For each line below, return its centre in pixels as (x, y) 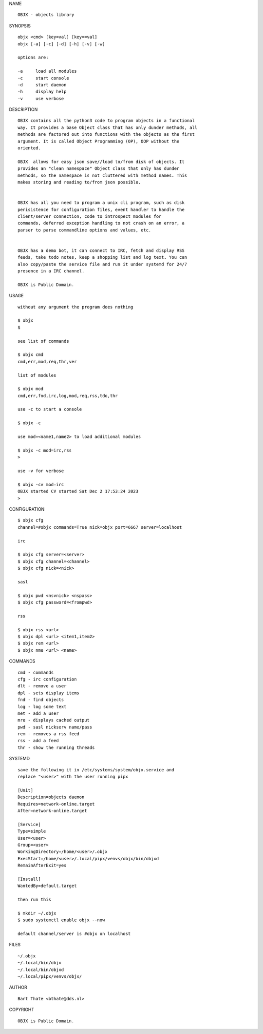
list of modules (37, 375)
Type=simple (32, 831)
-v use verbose (41, 98)
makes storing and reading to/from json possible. (79, 182)
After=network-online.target (52, 811)
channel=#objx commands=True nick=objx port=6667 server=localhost (100, 527)
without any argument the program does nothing (75, 307)
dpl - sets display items (49, 693)
